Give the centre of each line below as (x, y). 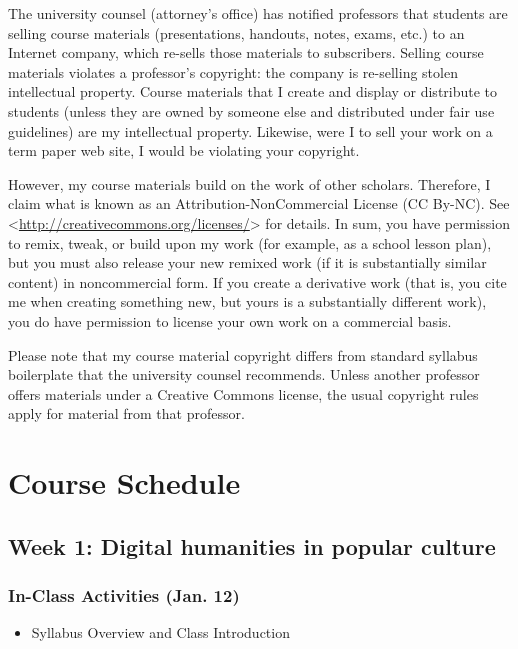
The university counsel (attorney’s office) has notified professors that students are (258, 13)
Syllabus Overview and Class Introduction (160, 632)
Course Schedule (124, 482)
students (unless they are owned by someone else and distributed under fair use (251, 110)
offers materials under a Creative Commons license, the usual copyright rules (243, 393)
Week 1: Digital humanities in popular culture (252, 545)
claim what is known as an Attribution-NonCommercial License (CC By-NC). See (259, 203)
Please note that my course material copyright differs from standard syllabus (243, 354)
